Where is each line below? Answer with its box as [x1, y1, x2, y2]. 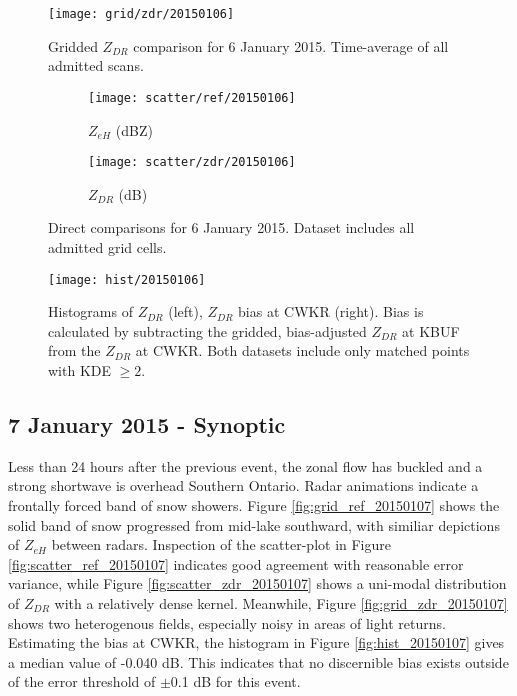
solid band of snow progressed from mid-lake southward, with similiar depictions [8, 514, 500, 535]
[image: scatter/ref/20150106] [88, 90, 296, 105]
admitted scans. [48, 55, 144, 76]
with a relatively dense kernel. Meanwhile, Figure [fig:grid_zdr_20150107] [54, 592, 508, 613]
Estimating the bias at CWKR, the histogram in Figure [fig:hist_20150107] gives [8, 632, 505, 653]
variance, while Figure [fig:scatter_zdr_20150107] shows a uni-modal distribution [8, 573, 507, 594]
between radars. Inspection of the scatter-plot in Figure [51, 534, 391, 555]
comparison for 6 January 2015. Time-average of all [133, 35, 449, 56]
